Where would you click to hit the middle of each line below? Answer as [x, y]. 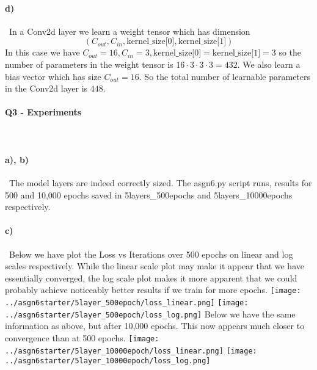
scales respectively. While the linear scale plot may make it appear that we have [155, 266]
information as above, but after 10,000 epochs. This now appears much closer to [155, 326]
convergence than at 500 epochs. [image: [82, 337]
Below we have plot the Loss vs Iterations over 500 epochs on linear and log [151, 254]
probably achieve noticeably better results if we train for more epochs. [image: [153, 290]
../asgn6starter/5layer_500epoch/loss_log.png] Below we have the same [150, 314]
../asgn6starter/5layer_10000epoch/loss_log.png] [108, 361]
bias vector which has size [53, 76]
